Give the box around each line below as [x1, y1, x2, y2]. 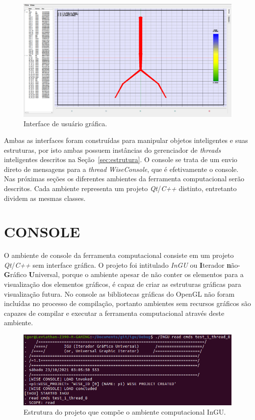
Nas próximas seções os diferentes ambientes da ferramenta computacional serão [4, 173, 244, 184]
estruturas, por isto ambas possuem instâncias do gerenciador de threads [4, 144, 221, 155]
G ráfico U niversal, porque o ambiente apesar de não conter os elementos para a [4, 269, 244, 280]
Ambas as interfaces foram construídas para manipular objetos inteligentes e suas [4, 135, 248, 145]
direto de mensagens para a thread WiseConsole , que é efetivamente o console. [4, 164, 239, 174]
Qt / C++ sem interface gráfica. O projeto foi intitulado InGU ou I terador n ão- [4, 259, 240, 270]
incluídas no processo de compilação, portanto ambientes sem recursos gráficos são [4, 298, 251, 308]
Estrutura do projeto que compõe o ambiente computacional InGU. [24, 407, 226, 417]
